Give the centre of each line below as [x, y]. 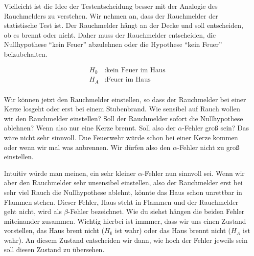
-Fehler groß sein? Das [216, 128]
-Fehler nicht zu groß [208, 147]
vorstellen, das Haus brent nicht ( [54, 230]
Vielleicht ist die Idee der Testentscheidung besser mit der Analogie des [111, 6]
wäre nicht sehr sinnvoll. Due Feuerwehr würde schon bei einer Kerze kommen [121, 137]
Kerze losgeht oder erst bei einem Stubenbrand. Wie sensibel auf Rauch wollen [122, 109]
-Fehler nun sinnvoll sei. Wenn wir [193, 173]
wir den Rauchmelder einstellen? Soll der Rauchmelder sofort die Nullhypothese [124, 118]
